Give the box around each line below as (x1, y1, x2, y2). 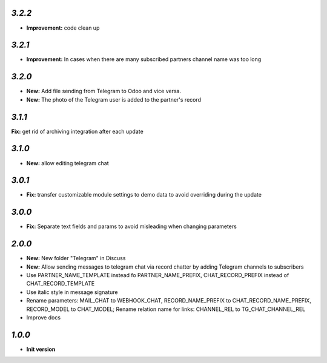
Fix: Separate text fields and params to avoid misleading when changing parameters (26, 223, 237, 230)
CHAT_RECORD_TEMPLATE (26, 280, 95, 287)
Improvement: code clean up (26, 24, 100, 31)
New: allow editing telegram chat (26, 159, 109, 166)
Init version (26, 345, 56, 353)
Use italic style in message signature (26, 288, 118, 296)
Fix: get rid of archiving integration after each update (11, 128, 144, 135)
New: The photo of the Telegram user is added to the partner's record (26, 96, 202, 103)
